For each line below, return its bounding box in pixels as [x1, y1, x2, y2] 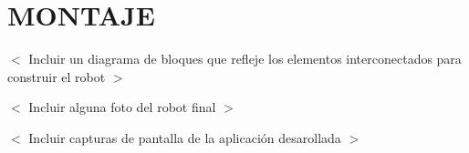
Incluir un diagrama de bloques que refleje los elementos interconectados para [28, 49, 462, 68]
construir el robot [7, 66, 106, 86]
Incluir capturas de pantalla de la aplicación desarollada [28, 127, 341, 147]
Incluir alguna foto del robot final [28, 97, 216, 117]
